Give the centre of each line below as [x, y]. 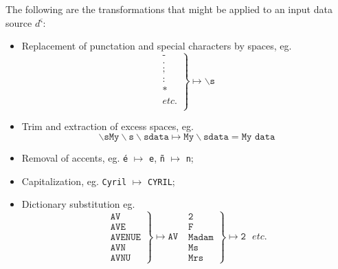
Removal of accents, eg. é [75, 158]
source [19, 22]
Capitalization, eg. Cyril [74, 181]
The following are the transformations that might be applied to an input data [169, 9]
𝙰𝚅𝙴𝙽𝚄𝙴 [125, 238]
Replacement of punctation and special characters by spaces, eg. [157, 46]
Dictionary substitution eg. [78, 204]
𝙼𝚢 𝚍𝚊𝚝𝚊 [258, 137]
